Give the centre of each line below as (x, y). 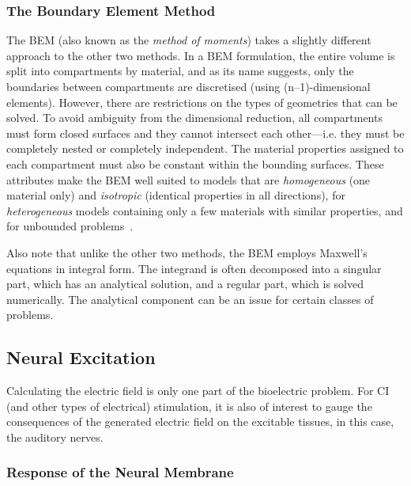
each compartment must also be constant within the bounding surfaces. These (195, 163)
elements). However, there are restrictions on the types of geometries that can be (202, 102)
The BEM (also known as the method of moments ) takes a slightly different (189, 40)
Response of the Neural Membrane (120, 472)
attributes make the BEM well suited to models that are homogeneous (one (189, 179)
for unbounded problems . (70, 226)
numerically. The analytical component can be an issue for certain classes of (190, 299)
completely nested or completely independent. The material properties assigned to (205, 148)
